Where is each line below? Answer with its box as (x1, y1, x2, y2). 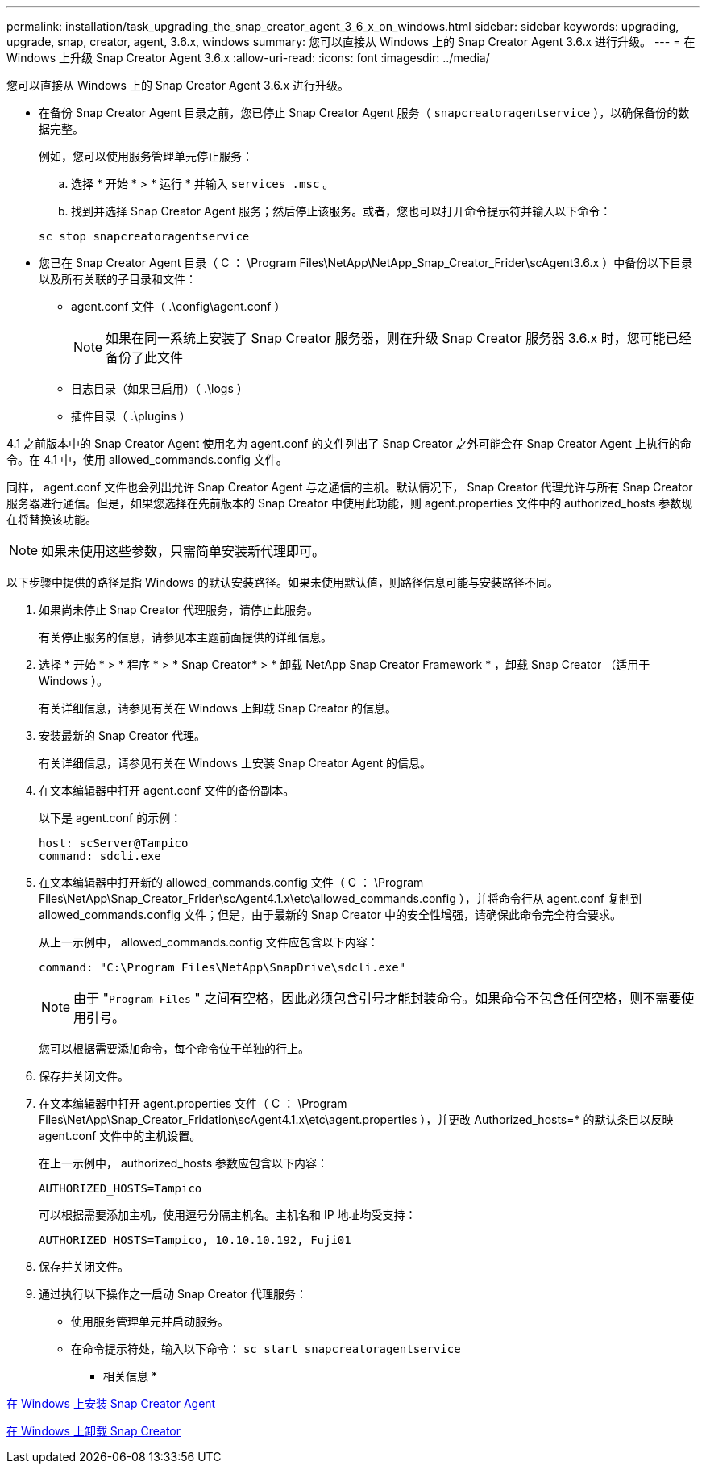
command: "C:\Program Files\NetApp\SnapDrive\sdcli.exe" (39, 961, 406, 974)
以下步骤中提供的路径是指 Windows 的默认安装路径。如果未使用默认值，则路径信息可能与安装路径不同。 (6, 575, 559, 589)
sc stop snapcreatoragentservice (39, 230, 250, 243)
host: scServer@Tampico (39, 837, 189, 850)
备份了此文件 (106, 349, 184, 365)
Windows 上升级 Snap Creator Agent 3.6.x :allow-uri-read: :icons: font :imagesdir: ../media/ (6, 51, 490, 65)
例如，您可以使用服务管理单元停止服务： (39, 149, 253, 163)
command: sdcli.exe (39, 850, 161, 862)
